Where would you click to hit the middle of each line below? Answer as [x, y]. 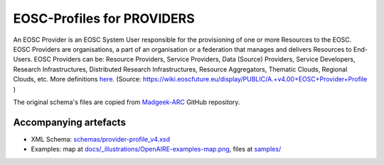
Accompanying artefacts [69, 122]
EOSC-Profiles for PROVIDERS [104, 18]
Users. [23, 59]
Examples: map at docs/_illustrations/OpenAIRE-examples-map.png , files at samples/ [156, 149]
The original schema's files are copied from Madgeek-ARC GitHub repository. [127, 102]
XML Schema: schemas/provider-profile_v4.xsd [101, 139]
